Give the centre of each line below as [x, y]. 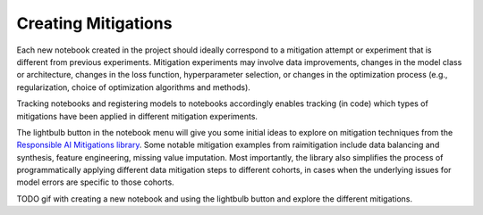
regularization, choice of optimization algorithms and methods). [133, 87]
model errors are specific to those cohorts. [95, 182]
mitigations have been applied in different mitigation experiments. [137, 116]
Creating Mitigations [94, 23]
